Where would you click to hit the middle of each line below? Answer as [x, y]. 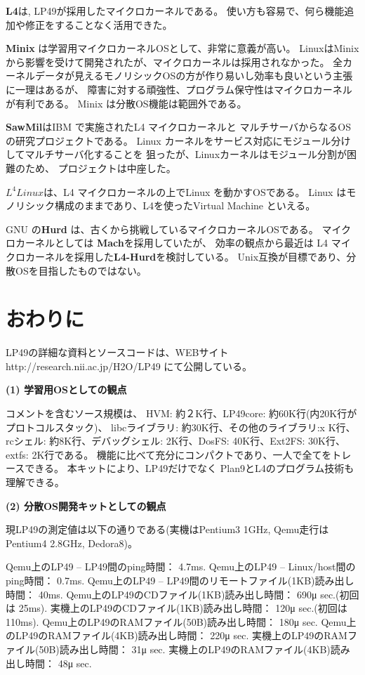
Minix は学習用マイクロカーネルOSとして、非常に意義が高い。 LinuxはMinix [182, 48]
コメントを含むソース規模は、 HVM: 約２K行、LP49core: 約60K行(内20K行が [181, 413]
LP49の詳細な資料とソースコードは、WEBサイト [117, 352]
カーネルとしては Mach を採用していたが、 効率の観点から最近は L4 [172, 243]
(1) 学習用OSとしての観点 [66, 389]
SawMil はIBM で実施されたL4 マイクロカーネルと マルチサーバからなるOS [178, 127]
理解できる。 [35, 481]
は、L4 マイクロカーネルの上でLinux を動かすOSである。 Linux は [195, 191]
